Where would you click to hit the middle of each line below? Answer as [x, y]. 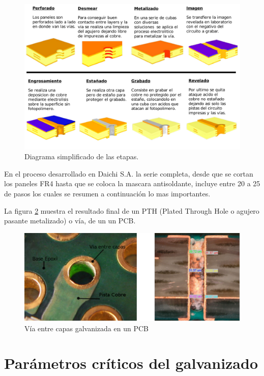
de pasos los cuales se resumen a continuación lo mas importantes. [107, 194]
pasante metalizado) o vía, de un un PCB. [70, 221]
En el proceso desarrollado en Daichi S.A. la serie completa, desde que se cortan [129, 173]
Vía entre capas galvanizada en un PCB [86, 328]
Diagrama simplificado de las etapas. [82, 156]
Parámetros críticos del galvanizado [131, 363]
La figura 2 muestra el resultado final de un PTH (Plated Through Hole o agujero [132, 210]
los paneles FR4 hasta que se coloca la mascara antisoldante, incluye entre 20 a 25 [132, 183]
